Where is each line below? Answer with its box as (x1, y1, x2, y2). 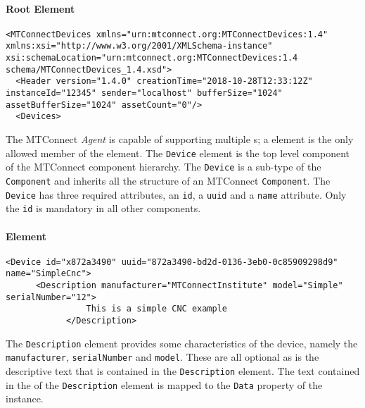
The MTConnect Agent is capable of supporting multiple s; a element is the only (6, 132, 354, 147)
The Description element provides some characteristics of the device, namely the (6, 335, 358, 350)
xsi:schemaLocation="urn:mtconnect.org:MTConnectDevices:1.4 (6, 53, 298, 63)
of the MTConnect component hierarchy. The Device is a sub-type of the (6, 159, 321, 174)
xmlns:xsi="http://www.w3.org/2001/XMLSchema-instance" (6, 41, 273, 51)
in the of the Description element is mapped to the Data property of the (6, 377, 323, 392)
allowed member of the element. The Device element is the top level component (6, 145, 350, 160)
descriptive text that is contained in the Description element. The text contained (6, 363, 360, 378)
